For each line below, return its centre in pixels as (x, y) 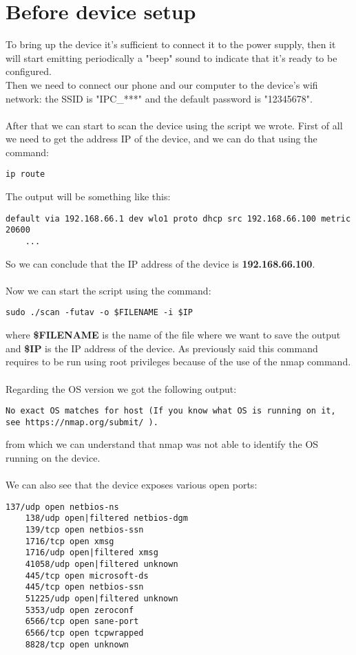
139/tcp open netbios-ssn (84, 530)
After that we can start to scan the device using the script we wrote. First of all (174, 125)
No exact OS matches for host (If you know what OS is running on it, (171, 411)
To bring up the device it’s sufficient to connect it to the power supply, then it (171, 44)
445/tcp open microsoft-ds (87, 576)
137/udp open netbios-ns (62, 507)
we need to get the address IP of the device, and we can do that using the (161, 139)
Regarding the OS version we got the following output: (121, 388)
